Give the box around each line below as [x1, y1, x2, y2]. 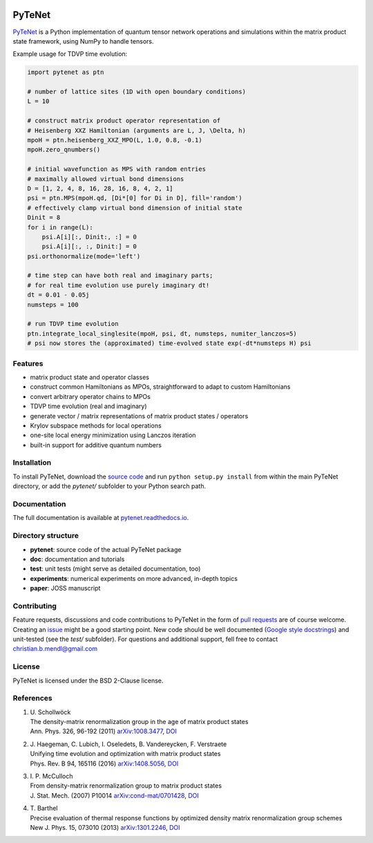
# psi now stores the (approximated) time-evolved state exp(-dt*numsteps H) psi [27, 340, 312, 347]
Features [12, 358, 44, 368]
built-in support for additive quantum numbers [30, 441, 162, 449]
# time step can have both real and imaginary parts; [27, 272, 213, 279]
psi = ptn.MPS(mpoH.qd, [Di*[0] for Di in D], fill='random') [27, 194, 242, 202]
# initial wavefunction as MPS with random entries [27, 165, 207, 173]
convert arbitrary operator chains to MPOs [30, 392, 151, 400]
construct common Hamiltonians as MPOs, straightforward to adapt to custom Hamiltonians [30, 382, 291, 391]
